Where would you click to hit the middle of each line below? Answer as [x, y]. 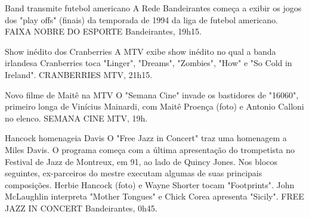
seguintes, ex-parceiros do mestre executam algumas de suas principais [134, 173]
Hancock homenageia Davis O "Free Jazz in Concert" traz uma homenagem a [146, 138]
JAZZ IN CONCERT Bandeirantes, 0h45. [81, 208]
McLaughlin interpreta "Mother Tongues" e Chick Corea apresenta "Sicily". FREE [154, 196]
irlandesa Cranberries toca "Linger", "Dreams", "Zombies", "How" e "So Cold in [149, 63]
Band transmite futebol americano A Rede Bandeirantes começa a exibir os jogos [153, 8]
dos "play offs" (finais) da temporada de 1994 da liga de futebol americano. [142, 19]
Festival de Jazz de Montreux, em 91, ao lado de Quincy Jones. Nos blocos [141, 161]
